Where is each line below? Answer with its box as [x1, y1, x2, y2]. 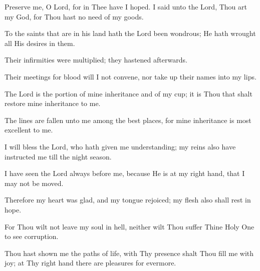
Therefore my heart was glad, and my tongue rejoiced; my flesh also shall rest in [5, 194, 251, 205]
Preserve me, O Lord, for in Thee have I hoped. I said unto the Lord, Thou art [5, 1, 247, 11]
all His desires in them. [5, 37, 75, 48]
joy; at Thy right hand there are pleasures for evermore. [5, 257, 176, 268]
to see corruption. [5, 231, 59, 241]
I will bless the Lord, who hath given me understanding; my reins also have [5, 141, 236, 151]
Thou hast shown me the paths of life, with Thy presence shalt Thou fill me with [5, 247, 254, 258]
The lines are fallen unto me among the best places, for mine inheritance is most [5, 114, 251, 125]
